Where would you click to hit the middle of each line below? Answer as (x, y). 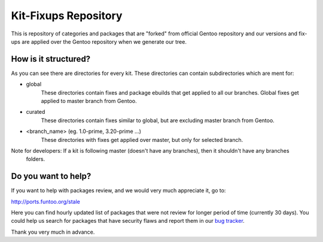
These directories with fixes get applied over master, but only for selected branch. (142, 140)
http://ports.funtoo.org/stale (45, 201)
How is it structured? (51, 59)
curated (36, 112)
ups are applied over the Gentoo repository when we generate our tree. (99, 41)
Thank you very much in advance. (53, 232)
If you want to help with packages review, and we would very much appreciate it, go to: (118, 190)
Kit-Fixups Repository (67, 16)
